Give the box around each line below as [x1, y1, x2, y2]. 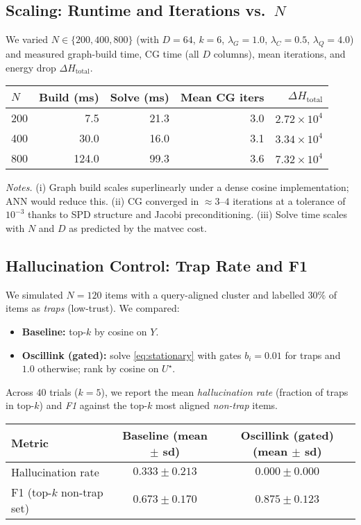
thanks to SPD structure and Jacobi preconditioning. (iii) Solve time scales [27, 207, 347, 222]
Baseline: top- [22, 324, 87, 338]
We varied [6, 32, 49, 47]
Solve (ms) [110, 89, 169, 106]
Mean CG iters [180, 89, 265, 106]
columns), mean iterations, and [213, 47, 346, 60]
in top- [6, 398, 35, 412]
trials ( [49, 384, 78, 399]
